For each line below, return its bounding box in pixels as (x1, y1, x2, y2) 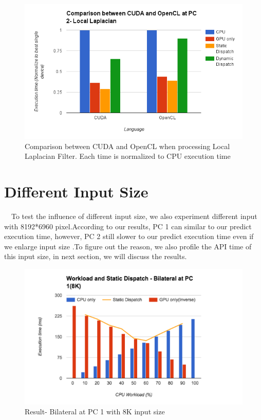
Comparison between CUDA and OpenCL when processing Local (25, 140, 230, 151)
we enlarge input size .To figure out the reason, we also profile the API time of (4, 241, 252, 251)
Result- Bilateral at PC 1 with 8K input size (25, 406, 165, 417)
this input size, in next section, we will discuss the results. (4, 251, 187, 262)
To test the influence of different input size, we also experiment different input (11, 211, 257, 222)
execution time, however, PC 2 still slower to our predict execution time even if (4, 231, 254, 242)
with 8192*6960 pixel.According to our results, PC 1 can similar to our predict (4, 221, 252, 231)
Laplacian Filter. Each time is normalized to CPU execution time (25, 151, 231, 161)
